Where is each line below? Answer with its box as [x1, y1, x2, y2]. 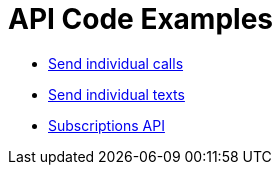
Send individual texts [48, 85, 185, 103]
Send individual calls [48, 54, 184, 72]
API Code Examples [8, 2, 273, 36]
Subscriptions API [48, 116, 165, 134]
